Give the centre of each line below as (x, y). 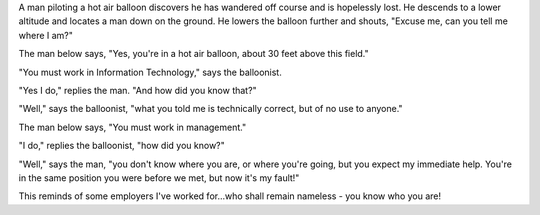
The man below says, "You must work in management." (132, 127)
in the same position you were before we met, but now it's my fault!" (159, 177)
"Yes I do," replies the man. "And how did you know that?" (137, 90)
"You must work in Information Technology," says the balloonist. (150, 72)
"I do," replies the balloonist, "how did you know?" (121, 146)
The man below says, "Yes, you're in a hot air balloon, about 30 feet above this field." (193, 54)
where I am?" (46, 35)
